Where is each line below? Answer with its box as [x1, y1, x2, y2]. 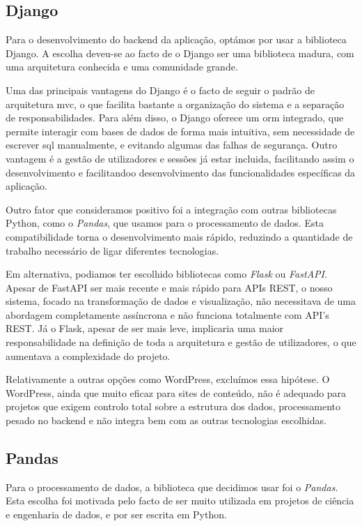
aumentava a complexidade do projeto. [6, 348, 171, 363]
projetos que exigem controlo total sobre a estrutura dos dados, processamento [6, 399, 341, 414]
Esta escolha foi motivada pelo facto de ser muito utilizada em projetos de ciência [6, 493, 354, 508]
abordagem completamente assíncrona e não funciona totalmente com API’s [6, 307, 329, 322]
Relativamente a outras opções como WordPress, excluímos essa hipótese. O [6, 372, 330, 386]
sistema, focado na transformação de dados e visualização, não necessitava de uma [6, 294, 356, 308]
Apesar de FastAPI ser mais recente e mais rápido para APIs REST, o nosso [6, 280, 333, 294]
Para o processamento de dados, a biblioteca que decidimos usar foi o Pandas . [6, 479, 338, 494]
